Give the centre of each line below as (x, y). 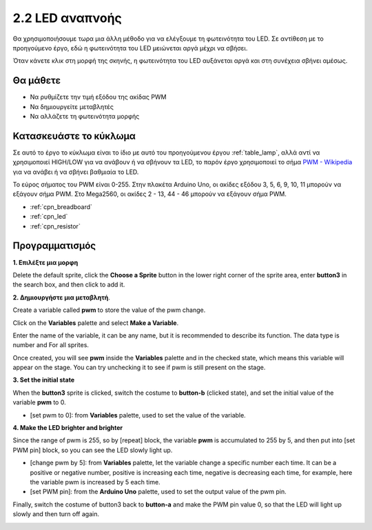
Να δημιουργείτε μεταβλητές (72, 106)
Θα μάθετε (37, 80)
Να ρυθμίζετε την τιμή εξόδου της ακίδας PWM (98, 97)
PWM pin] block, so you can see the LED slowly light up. (93, 450)
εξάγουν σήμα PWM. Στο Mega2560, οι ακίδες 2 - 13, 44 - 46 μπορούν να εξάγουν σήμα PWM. (150, 194)
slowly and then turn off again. (56, 514)
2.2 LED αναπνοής (67, 18)
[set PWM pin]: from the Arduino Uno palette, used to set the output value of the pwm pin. (158, 492)
